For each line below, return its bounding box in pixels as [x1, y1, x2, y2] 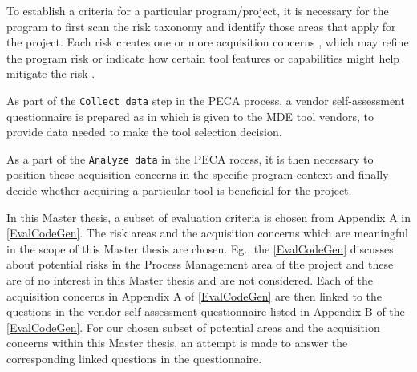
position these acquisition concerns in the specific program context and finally [6, 166, 389, 183]
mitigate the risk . [6, 65, 95, 82]
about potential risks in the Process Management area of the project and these [6, 256, 394, 273]
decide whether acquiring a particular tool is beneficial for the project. [6, 182, 352, 199]
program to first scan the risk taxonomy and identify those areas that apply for [6, 18, 396, 34]
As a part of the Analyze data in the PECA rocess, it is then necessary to [6, 150, 374, 167]
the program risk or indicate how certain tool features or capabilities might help [6, 49, 400, 66]
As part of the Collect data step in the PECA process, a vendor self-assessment [6, 91, 405, 108]
